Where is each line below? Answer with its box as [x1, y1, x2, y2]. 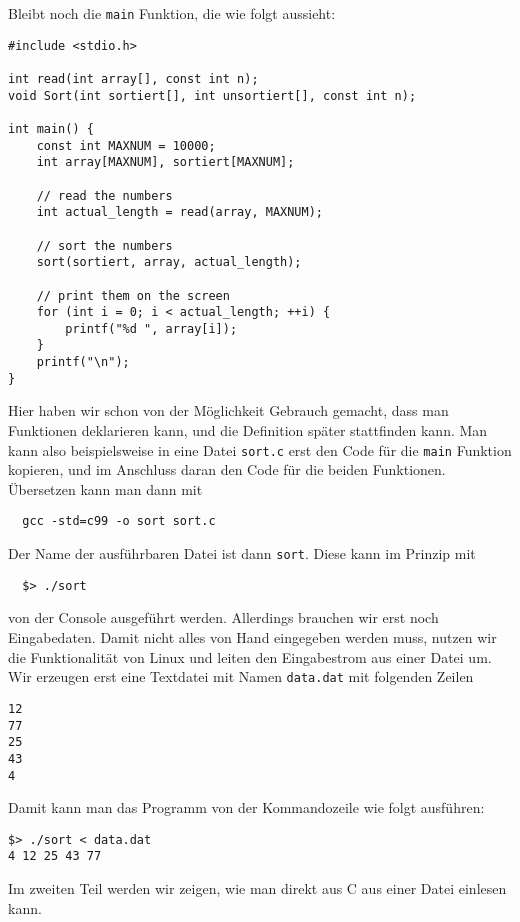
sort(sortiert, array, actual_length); [36, 255, 302, 270]
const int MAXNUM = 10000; [36, 138, 216, 153]
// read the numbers [36, 188, 173, 203]
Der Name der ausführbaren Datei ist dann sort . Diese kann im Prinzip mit [8, 543, 476, 564]
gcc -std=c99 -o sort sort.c [22, 514, 216, 529]
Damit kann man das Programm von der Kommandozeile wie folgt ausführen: [8, 797, 485, 818]
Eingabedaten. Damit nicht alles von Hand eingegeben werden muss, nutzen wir [8, 627, 497, 648]
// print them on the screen [36, 288, 230, 303]
